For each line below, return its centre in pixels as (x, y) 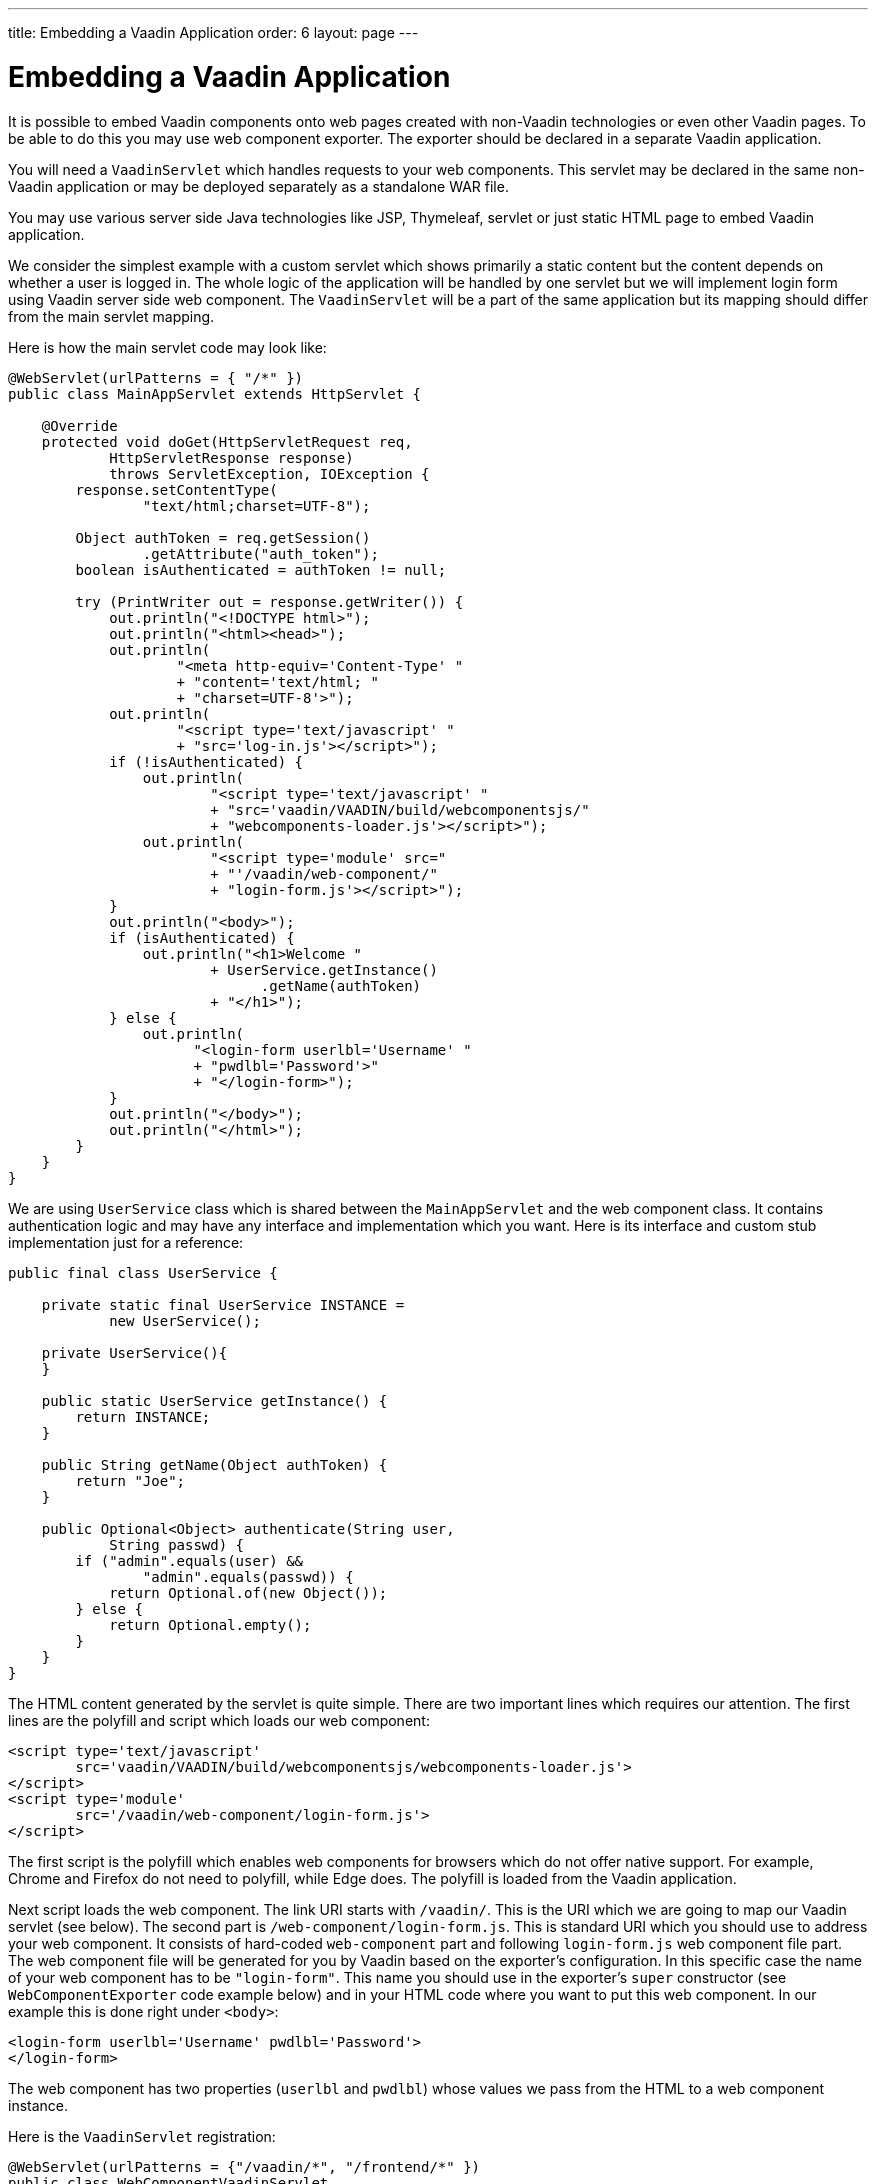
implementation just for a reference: (126, 1242)
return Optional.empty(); (210, 1624)
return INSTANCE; (143, 1416)
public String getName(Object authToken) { (214, 1464)
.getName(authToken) (341, 985)
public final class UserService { (143, 1272)
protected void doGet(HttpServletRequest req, (227, 441)
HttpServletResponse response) (231, 457)
